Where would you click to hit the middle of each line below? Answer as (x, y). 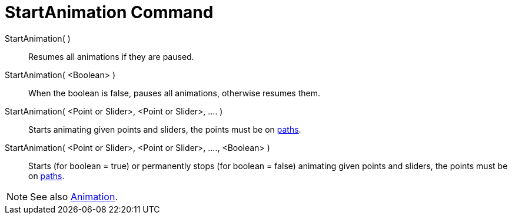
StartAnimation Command (109, 12)
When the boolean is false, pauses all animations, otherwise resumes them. (174, 93)
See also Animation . (74, 196)
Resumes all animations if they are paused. (111, 56)
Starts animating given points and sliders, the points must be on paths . (165, 129)
